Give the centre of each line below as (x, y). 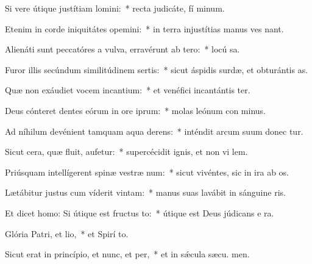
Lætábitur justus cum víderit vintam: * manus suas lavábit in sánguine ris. (145, 192)
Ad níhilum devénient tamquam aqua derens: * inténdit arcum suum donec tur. (154, 131)
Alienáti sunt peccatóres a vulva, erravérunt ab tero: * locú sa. (122, 49)
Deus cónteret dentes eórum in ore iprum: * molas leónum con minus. (136, 110)
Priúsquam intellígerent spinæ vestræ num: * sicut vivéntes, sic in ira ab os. (147, 172)
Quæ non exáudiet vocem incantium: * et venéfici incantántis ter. (128, 90)
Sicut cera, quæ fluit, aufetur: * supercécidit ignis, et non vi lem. (126, 152)
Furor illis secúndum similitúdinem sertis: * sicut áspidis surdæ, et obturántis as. (157, 69)
